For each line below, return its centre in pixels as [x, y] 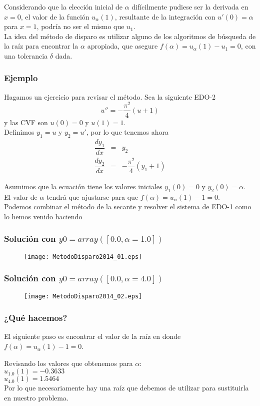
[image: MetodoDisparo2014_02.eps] [83, 296]
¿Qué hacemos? [36, 318]
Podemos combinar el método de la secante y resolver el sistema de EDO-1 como [128, 207]
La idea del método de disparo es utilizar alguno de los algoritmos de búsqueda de [130, 36]
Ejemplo [21, 78]
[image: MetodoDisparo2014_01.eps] [83, 257]
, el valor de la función [55, 16]
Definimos [19, 132]
